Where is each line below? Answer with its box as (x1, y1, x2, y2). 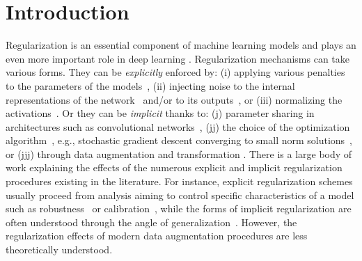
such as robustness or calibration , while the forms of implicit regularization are (6, 201, 352, 216)
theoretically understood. (6, 242, 113, 257)
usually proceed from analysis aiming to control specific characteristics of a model (6, 187, 354, 202)
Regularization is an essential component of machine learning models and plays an (6, 38, 356, 52)
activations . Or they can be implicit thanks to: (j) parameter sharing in (6, 106, 315, 120)
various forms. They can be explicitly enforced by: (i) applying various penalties (6, 65, 345, 79)
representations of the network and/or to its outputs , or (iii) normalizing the (6, 92, 343, 106)
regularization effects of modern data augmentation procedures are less (6, 228, 308, 243)
